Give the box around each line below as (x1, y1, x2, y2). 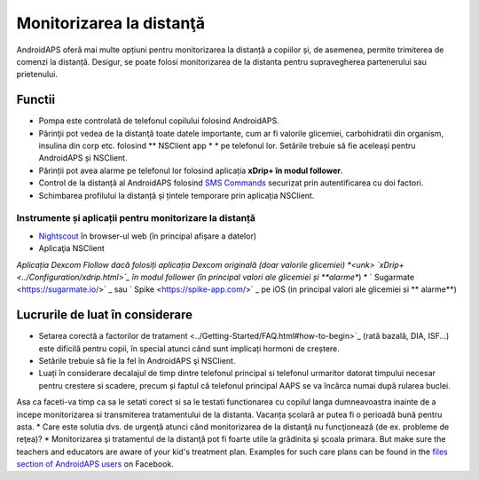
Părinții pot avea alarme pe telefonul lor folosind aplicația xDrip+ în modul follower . (38, 165, 343, 176)
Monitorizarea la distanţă (16, 13, 206, 33)
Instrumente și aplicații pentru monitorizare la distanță (16, 212, 256, 224)
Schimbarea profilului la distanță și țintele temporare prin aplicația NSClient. (38, 190, 315, 201)
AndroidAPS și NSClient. (38, 153, 128, 163)
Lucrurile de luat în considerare (16, 307, 193, 323)
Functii (16, 92, 56, 107)
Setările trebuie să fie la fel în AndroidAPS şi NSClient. (38, 355, 236, 366)
